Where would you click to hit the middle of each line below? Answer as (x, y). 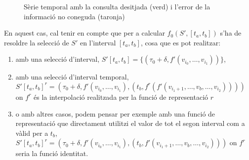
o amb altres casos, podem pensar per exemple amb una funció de (115, 113)
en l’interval (98, 42)
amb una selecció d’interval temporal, (72, 77)
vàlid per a (32, 133)
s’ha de (231, 33)
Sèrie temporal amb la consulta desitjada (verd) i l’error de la (117, 6)
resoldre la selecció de (37, 42)
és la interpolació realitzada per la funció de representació (121, 97)
